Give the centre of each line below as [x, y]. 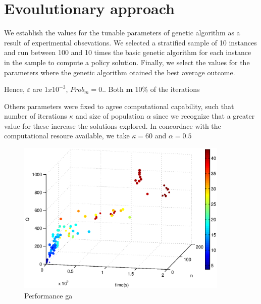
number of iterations [36, 116]
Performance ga [48, 295]
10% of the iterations [167, 89]
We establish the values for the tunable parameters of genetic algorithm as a [122, 33]
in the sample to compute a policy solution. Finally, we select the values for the [127, 62]
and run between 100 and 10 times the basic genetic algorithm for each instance [128, 52]
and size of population [110, 116]
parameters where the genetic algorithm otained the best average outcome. [120, 72]
